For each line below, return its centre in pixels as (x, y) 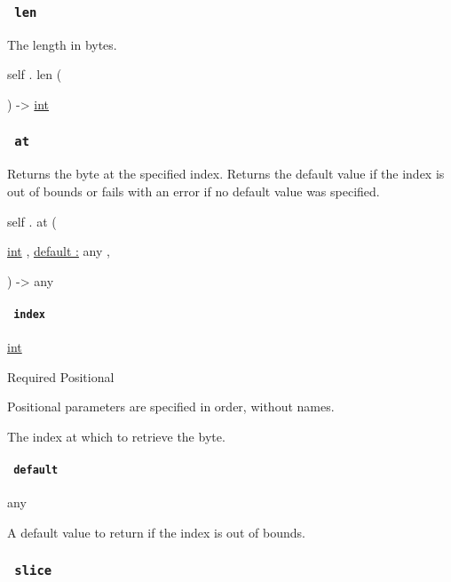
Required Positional (61, 376)
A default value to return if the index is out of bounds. (156, 532)
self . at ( (32, 221)
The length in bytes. (62, 44)
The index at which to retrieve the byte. (116, 436)
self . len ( (35, 74)
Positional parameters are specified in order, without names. (171, 407)
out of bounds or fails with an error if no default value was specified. (194, 191)
